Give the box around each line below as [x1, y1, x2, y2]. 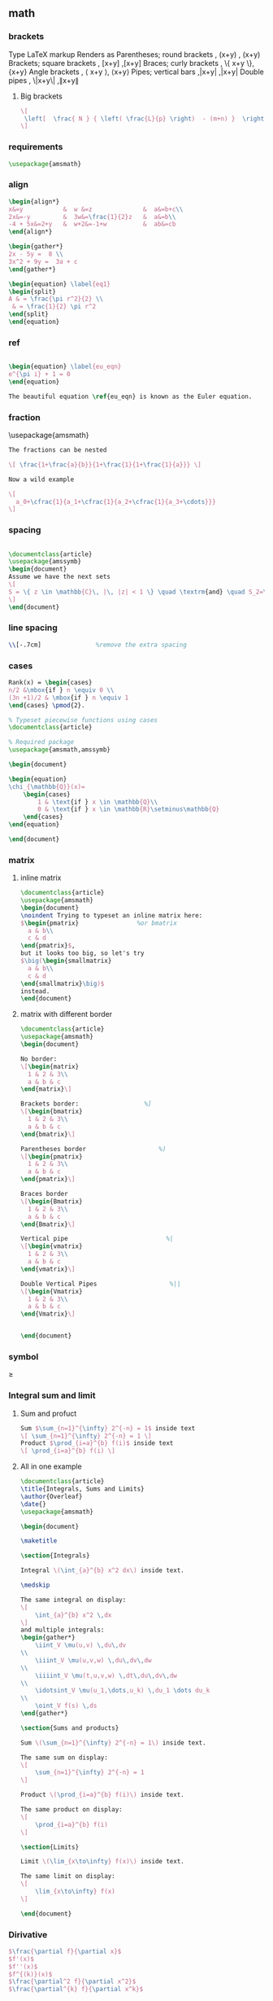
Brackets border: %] [19, 1100, 152, 1108]
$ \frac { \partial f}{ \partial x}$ [8, 1947, 122, 1955]
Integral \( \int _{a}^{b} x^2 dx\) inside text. [19, 1566, 184, 1574]
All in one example [19, 1461, 83, 1472]
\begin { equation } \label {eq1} [8, 280, 111, 288]
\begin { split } [8, 287, 57, 296]
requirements [8, 142, 63, 153]
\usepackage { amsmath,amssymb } [8, 746, 111, 754]
